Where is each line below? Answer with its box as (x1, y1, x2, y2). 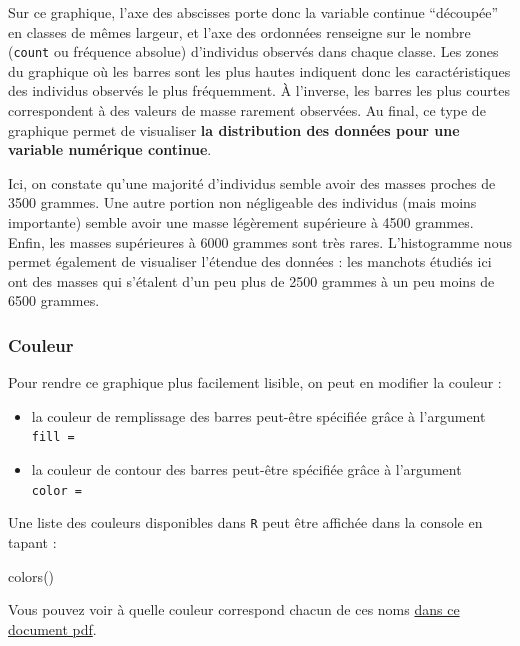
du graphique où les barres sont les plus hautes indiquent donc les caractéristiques (8, 60, 511, 81)
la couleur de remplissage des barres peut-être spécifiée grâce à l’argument (31, 405, 486, 426)
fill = (31, 430, 75, 445)
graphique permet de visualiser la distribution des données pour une (8, 119, 460, 140)
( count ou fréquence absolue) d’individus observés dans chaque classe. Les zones (8, 41, 499, 62)
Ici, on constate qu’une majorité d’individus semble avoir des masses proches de (8, 172, 496, 193)
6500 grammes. (8, 290, 100, 311)
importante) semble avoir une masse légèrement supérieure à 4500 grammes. (8, 212, 474, 232)
